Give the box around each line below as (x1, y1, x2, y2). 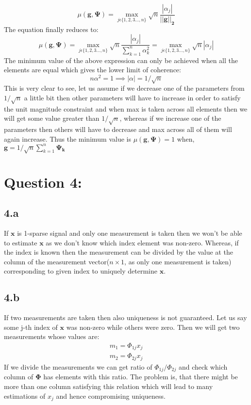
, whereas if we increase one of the (119, 113, 221, 123)
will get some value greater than (4, 113, 100, 123)
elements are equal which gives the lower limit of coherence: (4, 65, 181, 75)
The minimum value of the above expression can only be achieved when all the (4, 55, 238, 65)
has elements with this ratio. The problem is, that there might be (43, 372, 238, 382)
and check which (178, 361, 228, 372)
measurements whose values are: (4, 331, 100, 341)
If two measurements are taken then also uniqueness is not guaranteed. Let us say (4, 312, 247, 323)
